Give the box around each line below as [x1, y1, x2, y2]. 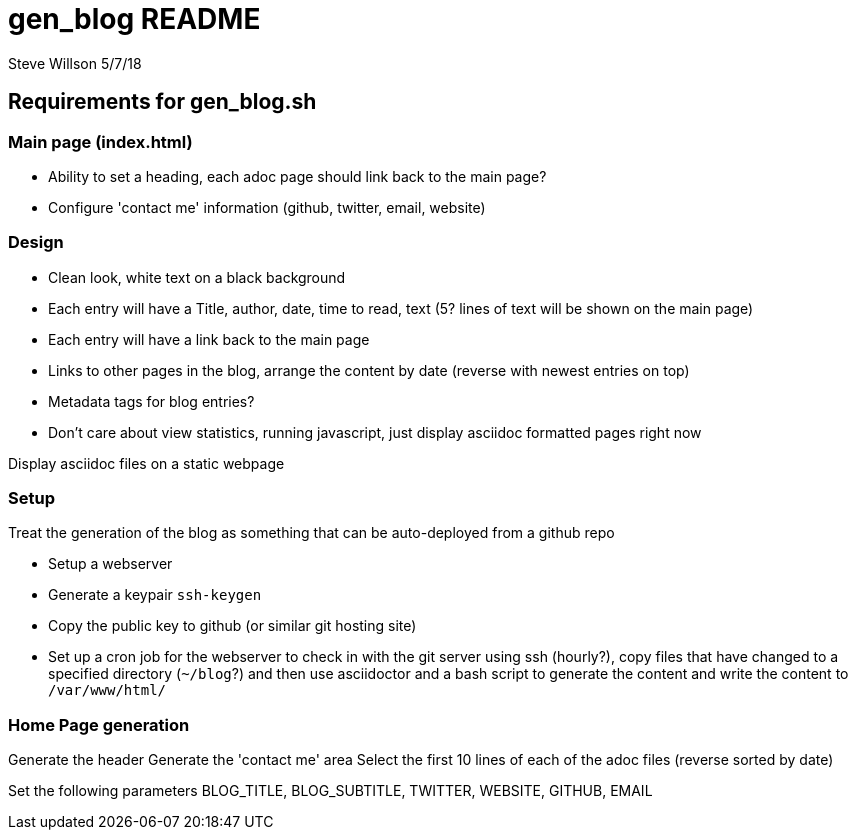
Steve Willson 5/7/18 [8, 54, 142, 72]
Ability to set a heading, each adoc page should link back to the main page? [48, 167, 547, 185]
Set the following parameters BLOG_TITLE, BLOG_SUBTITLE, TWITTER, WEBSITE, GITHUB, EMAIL [8, 782, 653, 800]
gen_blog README [8, 2, 261, 36]
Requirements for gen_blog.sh [8, 89, 317, 115]
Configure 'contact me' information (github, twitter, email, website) [48, 198, 486, 216]
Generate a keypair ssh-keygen [48, 586, 262, 604]
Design [8, 232, 64, 253]
